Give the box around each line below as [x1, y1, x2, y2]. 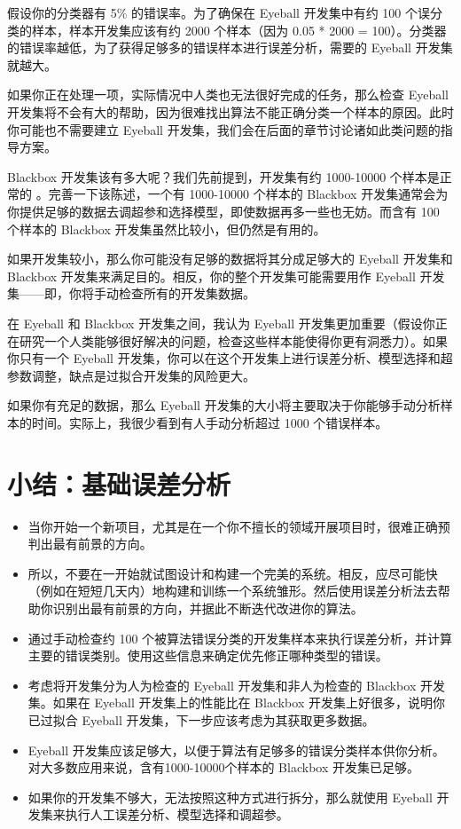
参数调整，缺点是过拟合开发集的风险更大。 [7, 366, 255, 384]
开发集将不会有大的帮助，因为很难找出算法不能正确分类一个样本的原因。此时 [7, 102, 454, 121]
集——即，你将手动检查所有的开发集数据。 [7, 284, 255, 303]
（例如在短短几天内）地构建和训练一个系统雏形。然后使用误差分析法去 [27, 581, 438, 600]
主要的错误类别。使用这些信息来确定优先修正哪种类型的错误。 [27, 646, 388, 665]
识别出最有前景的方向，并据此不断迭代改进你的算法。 [52, 598, 363, 617]
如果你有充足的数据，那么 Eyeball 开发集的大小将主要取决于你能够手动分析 [7, 396, 441, 414]
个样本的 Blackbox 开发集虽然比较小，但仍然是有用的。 [7, 219, 326, 238]
